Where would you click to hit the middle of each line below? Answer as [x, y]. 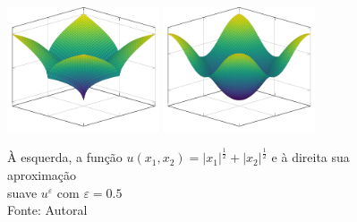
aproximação [42, 175]
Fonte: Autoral [47, 210]
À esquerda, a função [65, 157]
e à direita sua [310, 157]
